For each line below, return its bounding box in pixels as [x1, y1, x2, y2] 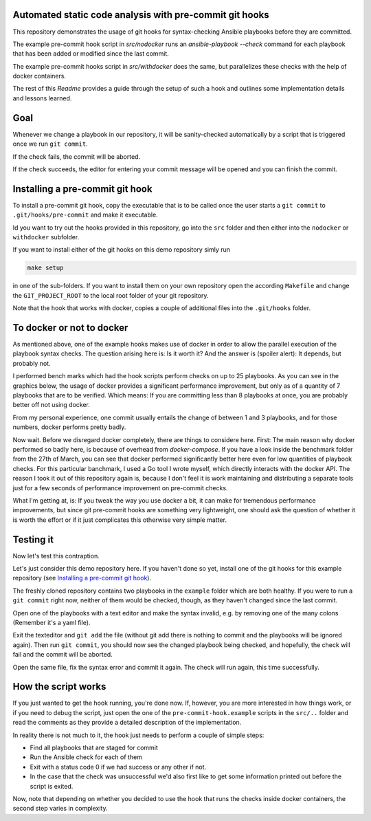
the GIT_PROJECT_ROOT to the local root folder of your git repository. [12, 291, 209, 299]
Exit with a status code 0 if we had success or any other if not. [30, 763, 207, 771]
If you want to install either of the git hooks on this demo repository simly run [12, 245, 230, 254]
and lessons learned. [12, 94, 72, 102]
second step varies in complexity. [12, 804, 108, 813]
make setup [27, 264, 64, 272]
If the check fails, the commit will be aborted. [12, 152, 141, 161]
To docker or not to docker [12, 322, 128, 333]
